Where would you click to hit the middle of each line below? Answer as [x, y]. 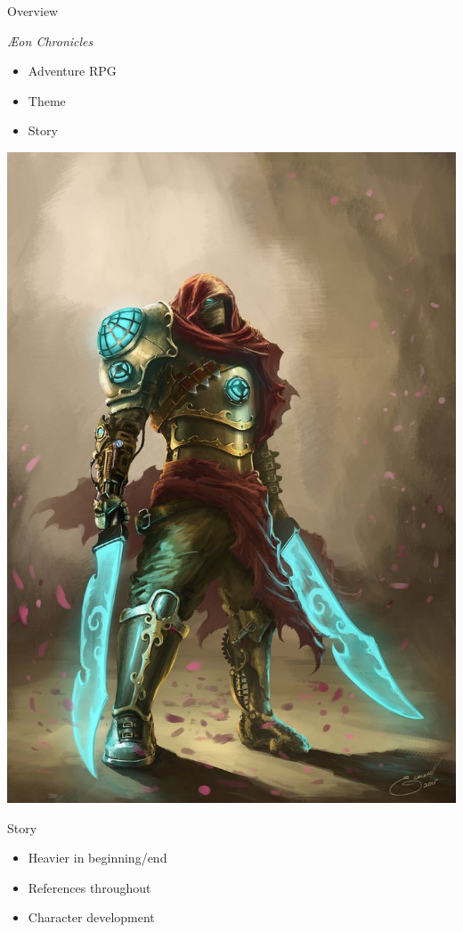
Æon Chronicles [50, 41]
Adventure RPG [72, 71]
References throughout [89, 887]
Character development [91, 917]
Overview [33, 11]
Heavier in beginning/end [97, 858]
